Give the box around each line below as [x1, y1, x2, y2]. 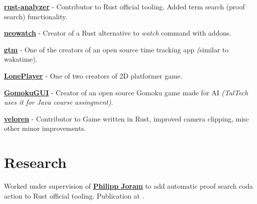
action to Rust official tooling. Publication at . [4, 190, 144, 201]
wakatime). [4, 54, 38, 64]
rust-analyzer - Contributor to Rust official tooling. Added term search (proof [4, 1, 245, 11]
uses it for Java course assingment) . [4, 97, 113, 107]
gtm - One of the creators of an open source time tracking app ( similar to [4, 44, 229, 54]
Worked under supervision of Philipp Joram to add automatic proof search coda [4, 181, 253, 191]
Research [4, 152, 67, 172]
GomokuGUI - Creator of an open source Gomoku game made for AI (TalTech [4, 87, 248, 97]
